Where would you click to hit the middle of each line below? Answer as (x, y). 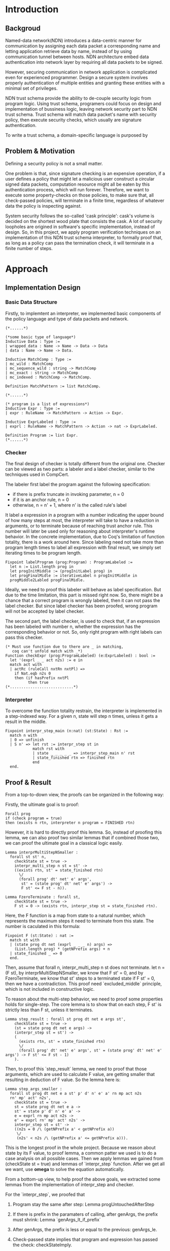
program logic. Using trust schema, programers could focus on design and (83, 104)
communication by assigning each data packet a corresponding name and (83, 46)
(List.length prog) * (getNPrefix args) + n (62, 949)
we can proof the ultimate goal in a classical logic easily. (64, 843)
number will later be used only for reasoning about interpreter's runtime (80, 531)
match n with (24, 736)
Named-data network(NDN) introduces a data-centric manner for (74, 40)
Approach (27, 269)
